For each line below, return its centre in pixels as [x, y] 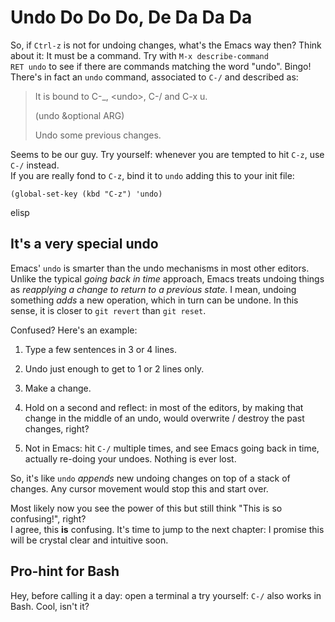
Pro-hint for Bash [65, 571]
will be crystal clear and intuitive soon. [89, 540]
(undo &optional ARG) [79, 115]
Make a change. [58, 388]
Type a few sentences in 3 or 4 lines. [100, 349]
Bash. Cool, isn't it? [50, 606]
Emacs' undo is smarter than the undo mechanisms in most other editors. [160, 268]
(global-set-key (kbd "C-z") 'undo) [86, 194]
